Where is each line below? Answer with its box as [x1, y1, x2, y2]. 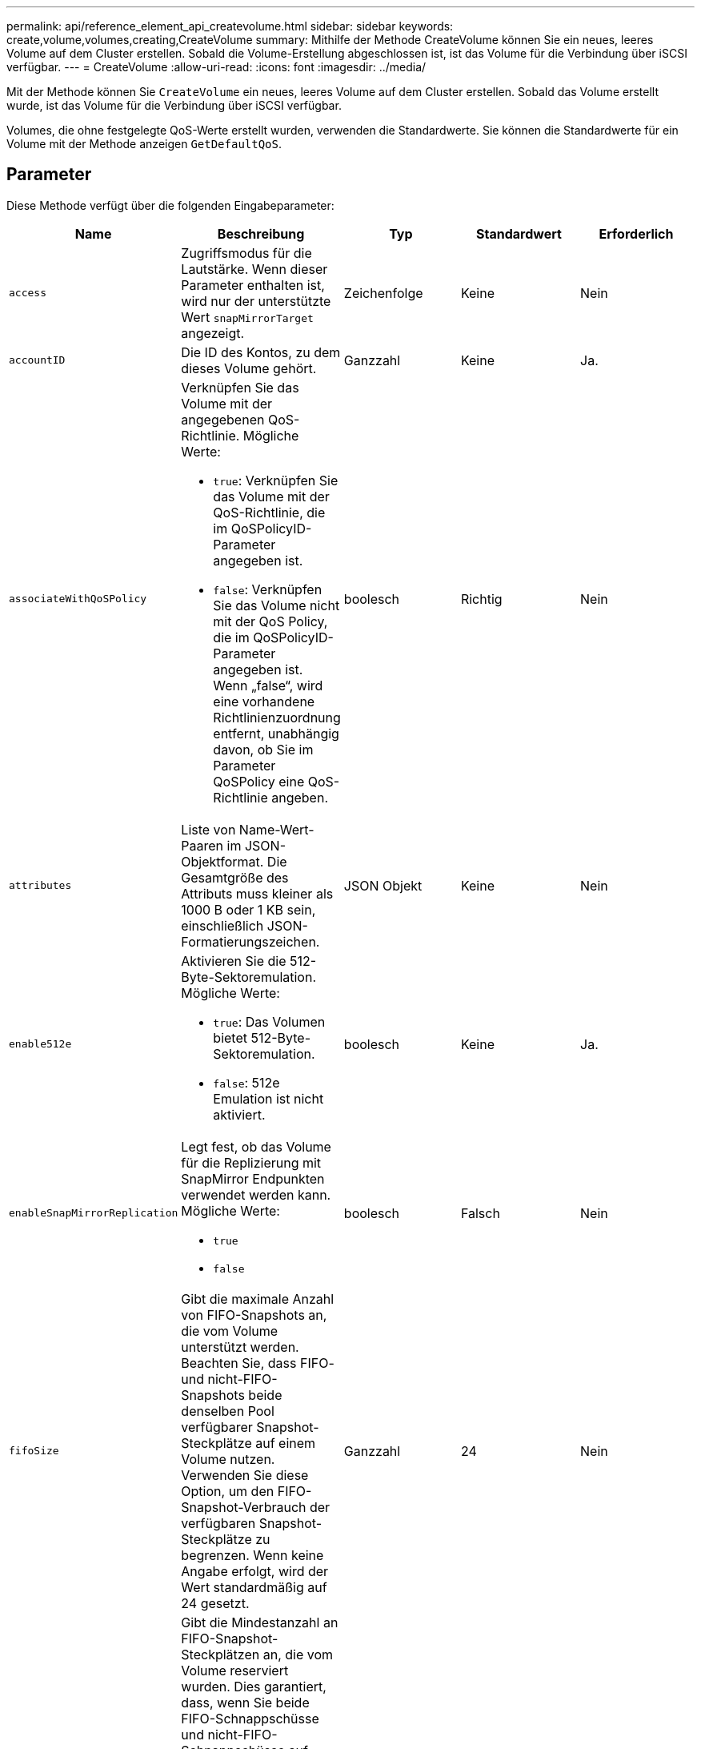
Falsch [460, 1204, 500, 1221]
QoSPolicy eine [213, 773, 305, 790]
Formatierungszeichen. [181, 933, 320, 950]
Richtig [460, 590, 503, 607]
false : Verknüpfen [213, 581, 322, 597]
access [9, 287, 46, 300]
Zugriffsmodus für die [181, 244, 312, 261]
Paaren [181, 837, 224, 854]
